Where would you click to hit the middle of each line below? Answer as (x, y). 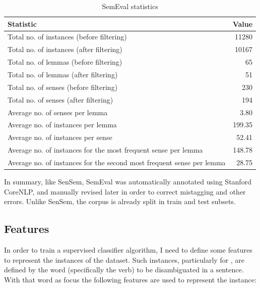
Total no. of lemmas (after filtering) (63, 74)
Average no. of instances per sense (60, 137)
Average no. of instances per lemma (62, 125)
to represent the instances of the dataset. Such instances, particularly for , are (124, 259)
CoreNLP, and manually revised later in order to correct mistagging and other (125, 191)
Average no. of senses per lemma (58, 112)
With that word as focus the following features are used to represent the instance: (130, 279)
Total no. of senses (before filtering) (63, 87)
